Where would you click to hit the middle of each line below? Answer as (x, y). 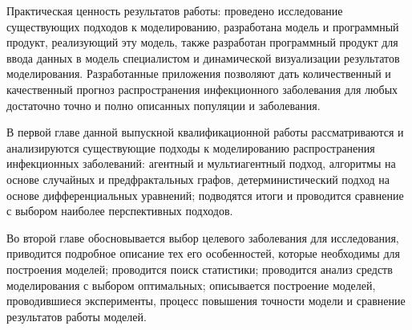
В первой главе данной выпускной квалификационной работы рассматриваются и (205, 132)
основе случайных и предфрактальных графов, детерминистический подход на (198, 179)
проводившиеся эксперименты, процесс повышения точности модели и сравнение (206, 301)
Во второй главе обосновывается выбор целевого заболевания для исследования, (203, 237)
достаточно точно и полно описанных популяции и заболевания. (164, 105)
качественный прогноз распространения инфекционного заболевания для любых (202, 89)
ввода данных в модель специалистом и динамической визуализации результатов (203, 57)
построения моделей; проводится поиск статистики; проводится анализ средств (200, 269)
